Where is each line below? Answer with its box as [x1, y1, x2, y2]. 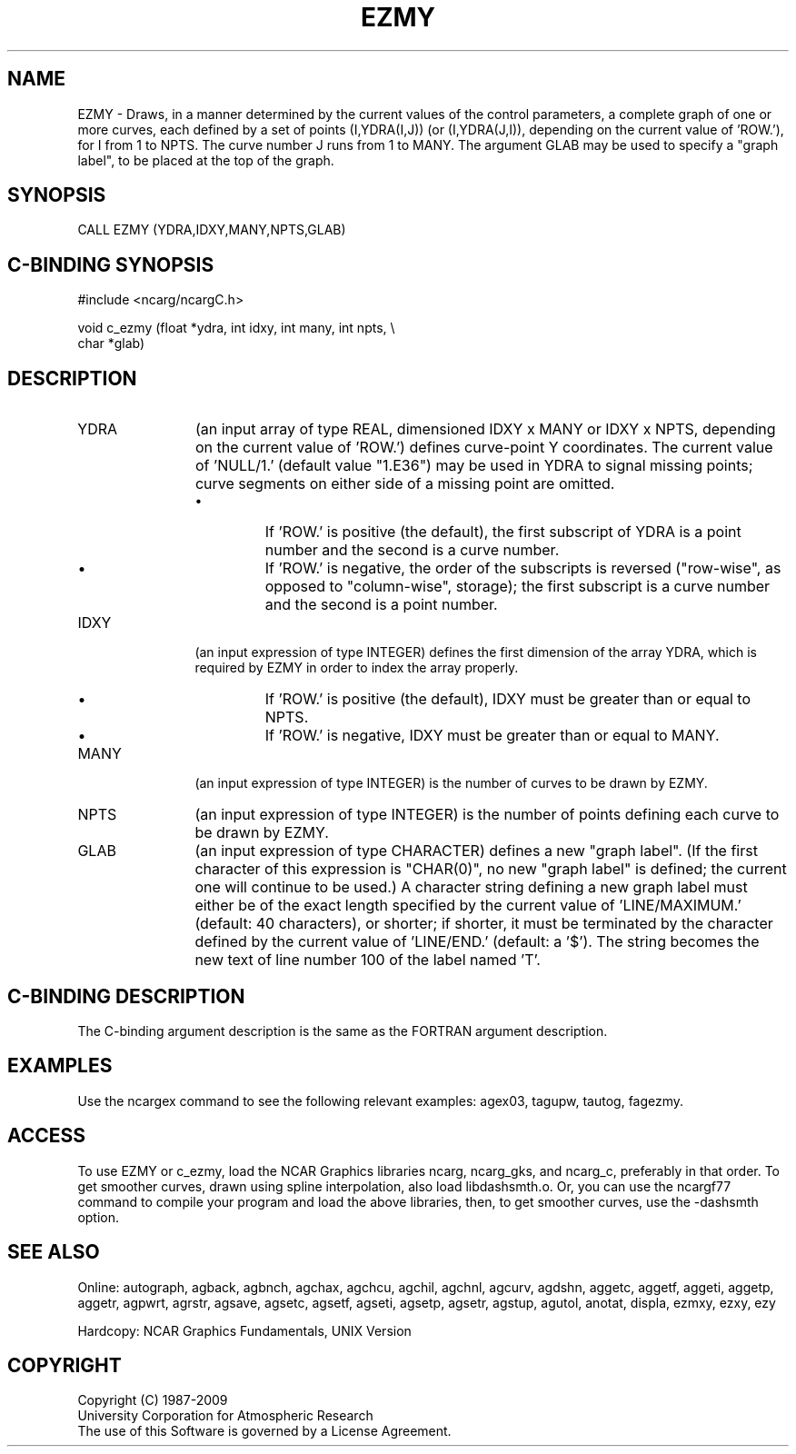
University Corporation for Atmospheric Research [77, 1408, 373, 1424]
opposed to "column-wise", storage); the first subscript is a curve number [264, 577, 771, 596]
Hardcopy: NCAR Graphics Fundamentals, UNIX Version [77, 1322, 412, 1339]
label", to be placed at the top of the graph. [77, 152, 334, 168]
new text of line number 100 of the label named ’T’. [194, 951, 541, 970]
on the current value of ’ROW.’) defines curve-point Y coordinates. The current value [194, 438, 773, 457]
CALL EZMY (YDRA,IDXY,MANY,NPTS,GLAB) [77, 222, 346, 238]
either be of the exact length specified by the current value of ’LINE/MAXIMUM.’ [194, 896, 741, 915]
